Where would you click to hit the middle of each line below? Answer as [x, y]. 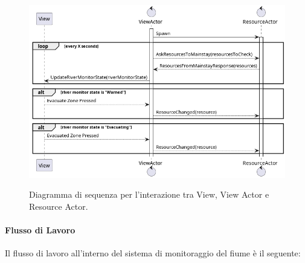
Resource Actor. [59, 206]
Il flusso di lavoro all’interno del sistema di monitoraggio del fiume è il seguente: [153, 253]
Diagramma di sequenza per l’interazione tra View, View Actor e [149, 194]
